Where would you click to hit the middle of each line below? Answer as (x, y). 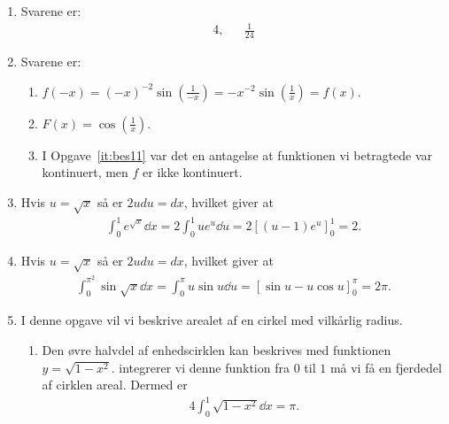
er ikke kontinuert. (193, 172)
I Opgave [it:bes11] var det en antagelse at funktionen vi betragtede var (237, 154)
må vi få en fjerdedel (386, 367)
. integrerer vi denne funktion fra (200, 367)
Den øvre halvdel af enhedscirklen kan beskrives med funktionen (217, 350)
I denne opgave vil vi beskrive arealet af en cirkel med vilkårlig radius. (212, 320)
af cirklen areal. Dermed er (115, 385)
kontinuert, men (85, 172)
